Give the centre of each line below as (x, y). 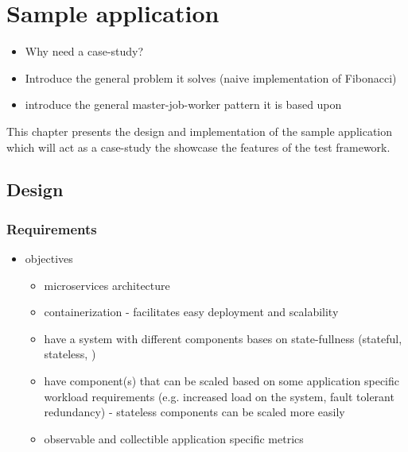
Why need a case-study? (84, 51)
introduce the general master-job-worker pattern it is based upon (183, 104)
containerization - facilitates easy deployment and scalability (191, 312)
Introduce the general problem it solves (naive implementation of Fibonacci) (211, 77)
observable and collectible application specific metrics (174, 438)
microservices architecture (107, 285)
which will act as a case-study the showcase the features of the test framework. (198, 147)
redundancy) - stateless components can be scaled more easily (194, 412)
